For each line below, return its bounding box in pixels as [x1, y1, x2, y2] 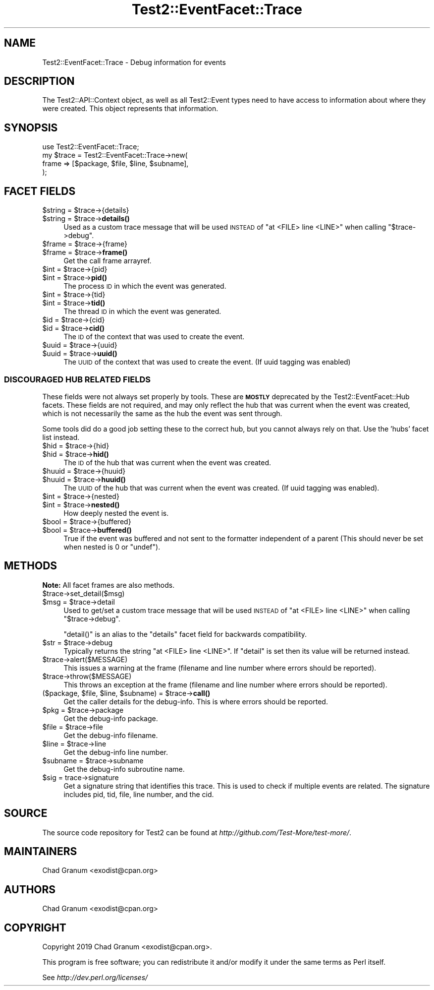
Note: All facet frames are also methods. [42, 580, 175, 589]
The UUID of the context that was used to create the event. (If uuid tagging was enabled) [63, 358, 351, 367]
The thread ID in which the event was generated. [63, 307, 221, 316]
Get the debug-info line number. [63, 747, 168, 756]
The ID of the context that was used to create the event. [63, 332, 245, 341]
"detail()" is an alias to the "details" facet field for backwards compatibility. [63, 629, 307, 638]
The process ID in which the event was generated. [63, 282, 226, 291]
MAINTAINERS [4, 845, 77, 858]
